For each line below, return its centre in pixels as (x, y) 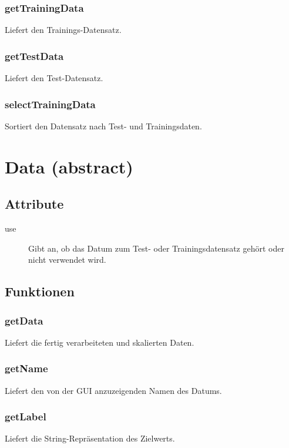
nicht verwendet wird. (67, 260)
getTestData (34, 56)
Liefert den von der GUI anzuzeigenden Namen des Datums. (113, 390)
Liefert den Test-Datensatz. (54, 78)
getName (26, 368)
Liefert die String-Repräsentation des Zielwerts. (90, 438)
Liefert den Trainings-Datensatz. (63, 30)
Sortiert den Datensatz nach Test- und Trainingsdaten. (103, 126)
